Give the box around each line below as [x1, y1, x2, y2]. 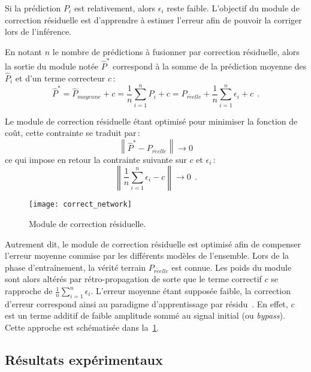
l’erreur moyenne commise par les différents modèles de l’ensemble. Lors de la [5, 249, 289, 262]
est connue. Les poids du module [171, 261, 292, 273]
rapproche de [5, 285, 53, 297]
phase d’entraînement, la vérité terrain [5, 261, 146, 273]
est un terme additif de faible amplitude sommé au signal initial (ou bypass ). [5, 309, 285, 322]
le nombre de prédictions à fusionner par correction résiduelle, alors [52, 45, 300, 58]
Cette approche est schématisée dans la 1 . [5, 321, 159, 334]
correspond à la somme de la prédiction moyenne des [113, 60, 307, 72]
